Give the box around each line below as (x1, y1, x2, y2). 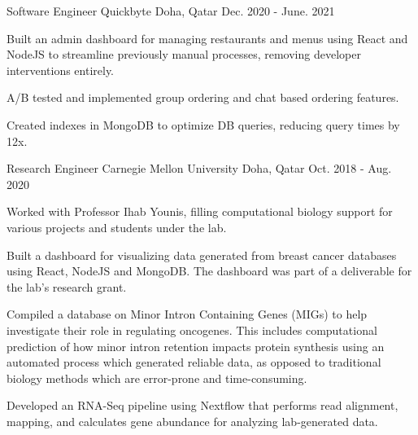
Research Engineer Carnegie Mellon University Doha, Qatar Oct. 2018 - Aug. (7, 160, 392, 177)
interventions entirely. (7, 61, 115, 78)
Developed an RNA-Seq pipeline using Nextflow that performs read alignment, (7, 397, 398, 414)
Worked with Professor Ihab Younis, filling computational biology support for (7, 203, 393, 220)
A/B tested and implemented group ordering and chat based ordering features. (7, 89, 399, 106)
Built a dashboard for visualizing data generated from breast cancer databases (7, 246, 397, 263)
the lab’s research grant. (7, 278, 127, 295)
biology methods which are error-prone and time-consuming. (7, 369, 307, 386)
